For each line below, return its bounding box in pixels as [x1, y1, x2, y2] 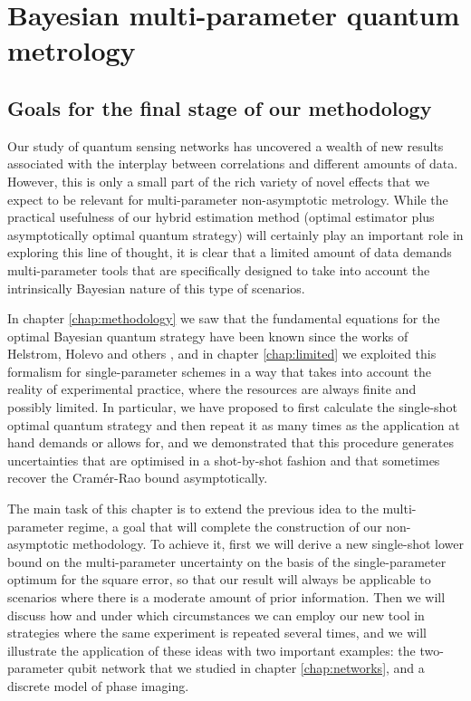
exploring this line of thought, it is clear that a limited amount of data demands [7, 243, 452, 262]
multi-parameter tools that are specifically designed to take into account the [7, 260, 430, 279]
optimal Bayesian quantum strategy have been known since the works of [7, 326, 409, 345]
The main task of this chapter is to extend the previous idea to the [7, 499, 379, 518]
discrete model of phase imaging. [7, 676, 189, 695]
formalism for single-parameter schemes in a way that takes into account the [7, 361, 431, 380]
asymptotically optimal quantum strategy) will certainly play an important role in [7, 225, 464, 244]
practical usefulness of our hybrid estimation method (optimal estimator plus [7, 207, 435, 226]
